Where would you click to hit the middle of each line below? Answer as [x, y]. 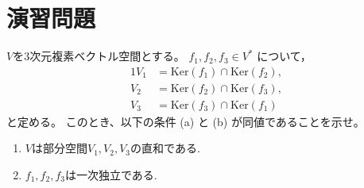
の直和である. [165, 148]
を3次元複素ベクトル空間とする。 [99, 56]
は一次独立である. [111, 175]
